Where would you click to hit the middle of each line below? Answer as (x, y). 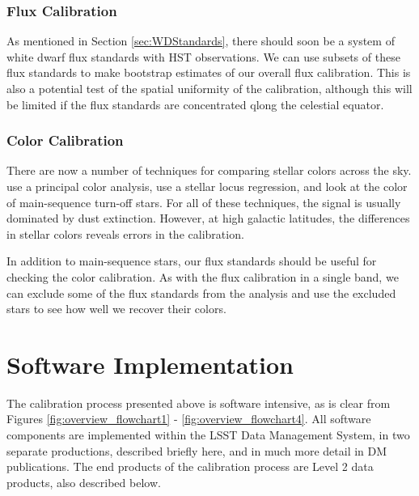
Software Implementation (150, 364)
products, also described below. (84, 482)
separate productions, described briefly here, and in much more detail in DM (197, 450)
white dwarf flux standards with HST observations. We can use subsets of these (203, 56)
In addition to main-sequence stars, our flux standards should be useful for (192, 261)
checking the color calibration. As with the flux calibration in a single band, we (203, 276)
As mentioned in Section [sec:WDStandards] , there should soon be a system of (201, 41)
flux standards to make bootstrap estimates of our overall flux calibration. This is (209, 72)
